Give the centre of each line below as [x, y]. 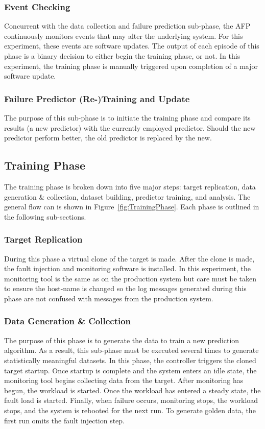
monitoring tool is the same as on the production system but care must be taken [130, 278]
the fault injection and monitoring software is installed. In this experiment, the [128, 268]
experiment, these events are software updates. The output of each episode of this [132, 46]
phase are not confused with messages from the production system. [109, 298]
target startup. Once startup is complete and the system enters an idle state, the [130, 370]
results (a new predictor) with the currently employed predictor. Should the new [130, 127]
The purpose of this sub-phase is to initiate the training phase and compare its [127, 117]
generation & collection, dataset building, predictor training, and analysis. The [127, 196]
